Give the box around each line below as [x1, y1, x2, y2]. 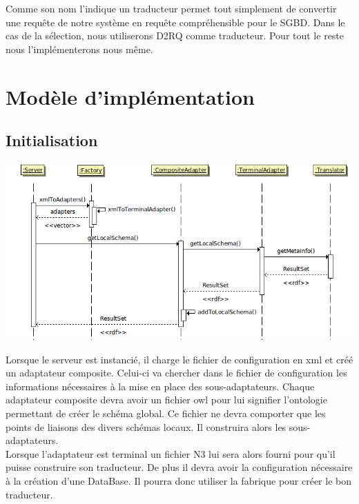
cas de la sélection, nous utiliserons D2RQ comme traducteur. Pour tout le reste [6, 28, 345, 43]
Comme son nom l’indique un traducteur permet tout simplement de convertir [6, 1, 337, 15]
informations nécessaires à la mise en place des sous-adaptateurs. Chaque [6, 379, 315, 393]
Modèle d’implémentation [6, 82, 255, 110]
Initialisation [6, 130, 98, 151]
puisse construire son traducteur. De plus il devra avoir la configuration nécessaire [6, 460, 353, 474]
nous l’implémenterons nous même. [6, 41, 153, 56]
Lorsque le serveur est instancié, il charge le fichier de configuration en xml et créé [6, 352, 353, 366]
